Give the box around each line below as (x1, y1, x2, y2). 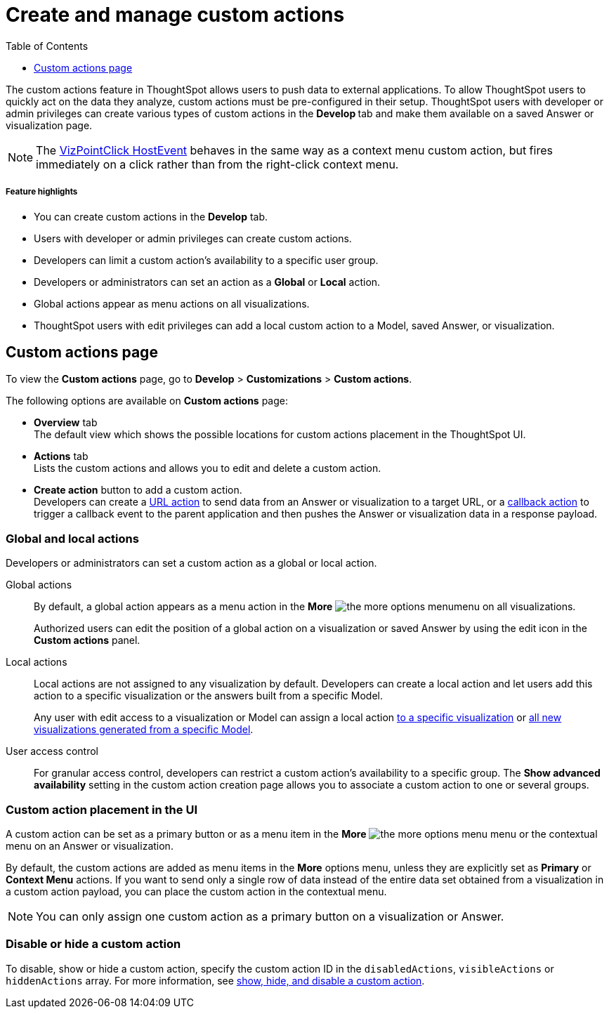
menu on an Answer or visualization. (6, 839, 173, 852)
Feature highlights (6, 187, 78, 197)
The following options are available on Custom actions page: (6, 395, 289, 407)
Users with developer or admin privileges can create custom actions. (34, 232, 352, 244)
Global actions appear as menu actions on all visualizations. (34, 297, 310, 310)
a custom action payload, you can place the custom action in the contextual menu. (6, 885, 387, 897)
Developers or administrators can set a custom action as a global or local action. (6, 557, 377, 569)
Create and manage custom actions (6, 3, 345, 27)
